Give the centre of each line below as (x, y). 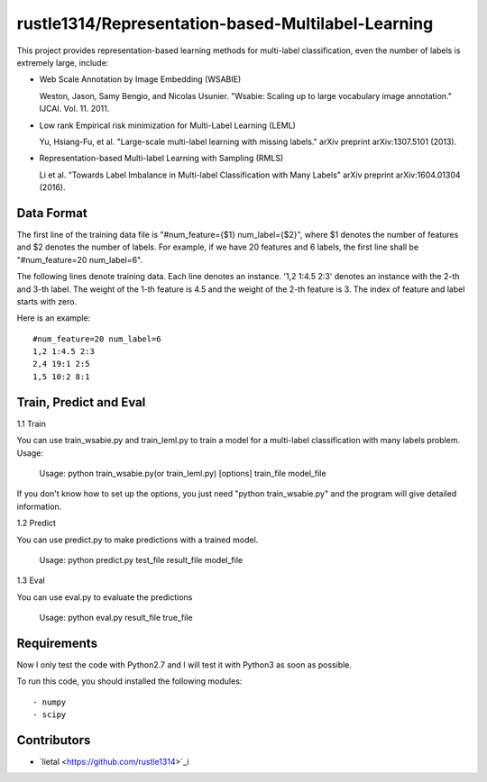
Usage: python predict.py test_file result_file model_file (141, 559)
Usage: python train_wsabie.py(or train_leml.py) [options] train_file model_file (183, 473)
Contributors (54, 740)
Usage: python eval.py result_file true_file (116, 618)
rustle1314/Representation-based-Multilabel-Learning (225, 23)
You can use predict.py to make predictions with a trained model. (138, 540)
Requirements (57, 643)
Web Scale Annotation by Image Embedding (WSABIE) (140, 79)
